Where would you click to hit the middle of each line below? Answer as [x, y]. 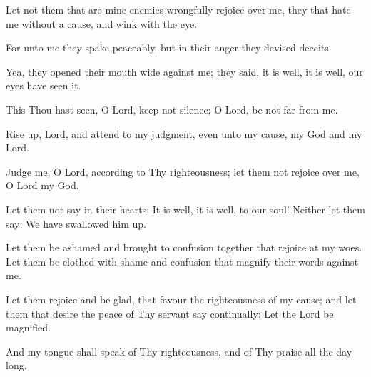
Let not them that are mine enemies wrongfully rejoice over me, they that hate [178, 9]
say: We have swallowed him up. [76, 223]
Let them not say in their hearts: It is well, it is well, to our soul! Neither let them [185, 209]
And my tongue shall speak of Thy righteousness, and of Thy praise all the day [179, 351]
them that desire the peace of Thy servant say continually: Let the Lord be [170, 313]
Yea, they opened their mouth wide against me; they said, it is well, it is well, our [184, 71]
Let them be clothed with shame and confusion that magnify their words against [182, 261]
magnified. [29, 327]
